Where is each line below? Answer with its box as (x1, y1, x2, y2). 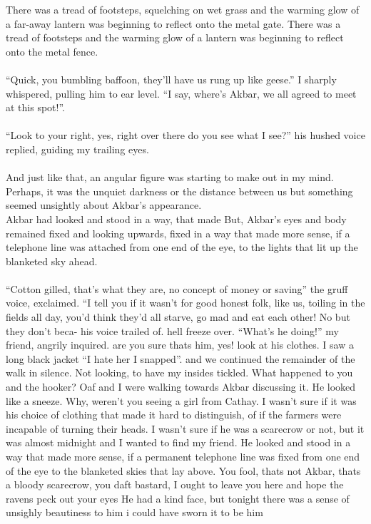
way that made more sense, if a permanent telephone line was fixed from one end (6, 449, 360, 463)
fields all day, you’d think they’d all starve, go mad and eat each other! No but (6, 309, 350, 324)
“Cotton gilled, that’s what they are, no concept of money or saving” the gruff (6, 281, 348, 296)
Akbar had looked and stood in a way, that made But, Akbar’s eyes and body (6, 211, 347, 226)
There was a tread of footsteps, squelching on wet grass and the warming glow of (6, 2, 360, 16)
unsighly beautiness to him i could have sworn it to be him (6, 505, 263, 520)
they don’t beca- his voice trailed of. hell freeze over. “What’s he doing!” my (6, 323, 339, 338)
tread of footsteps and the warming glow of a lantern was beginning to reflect (6, 30, 344, 45)
